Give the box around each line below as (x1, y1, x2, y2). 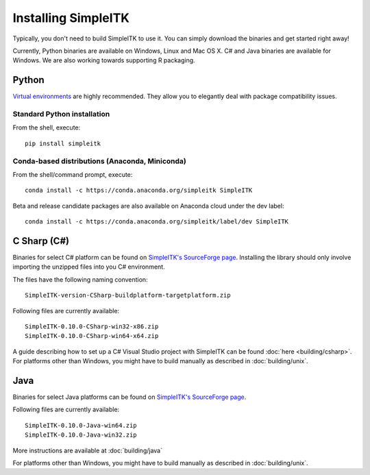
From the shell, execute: (12, 123, 81, 132)
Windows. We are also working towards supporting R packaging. (12, 56, 195, 64)
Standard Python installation (12, 110, 110, 119)
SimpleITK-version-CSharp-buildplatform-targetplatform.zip (25, 291, 231, 300)
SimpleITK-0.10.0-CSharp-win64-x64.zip (25, 332, 159, 340)
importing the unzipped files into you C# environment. (12, 263, 165, 271)
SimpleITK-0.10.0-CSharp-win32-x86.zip (25, 322, 159, 330)
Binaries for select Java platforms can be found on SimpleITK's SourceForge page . (12, 393, 247, 401)
